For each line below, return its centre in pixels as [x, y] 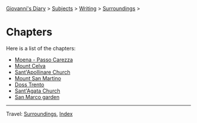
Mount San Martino [38, 78]
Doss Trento [29, 84]
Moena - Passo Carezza [44, 59]
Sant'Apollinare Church [42, 72]
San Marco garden [37, 97]
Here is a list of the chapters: [41, 48]
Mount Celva [30, 66]
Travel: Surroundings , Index [40, 114]
